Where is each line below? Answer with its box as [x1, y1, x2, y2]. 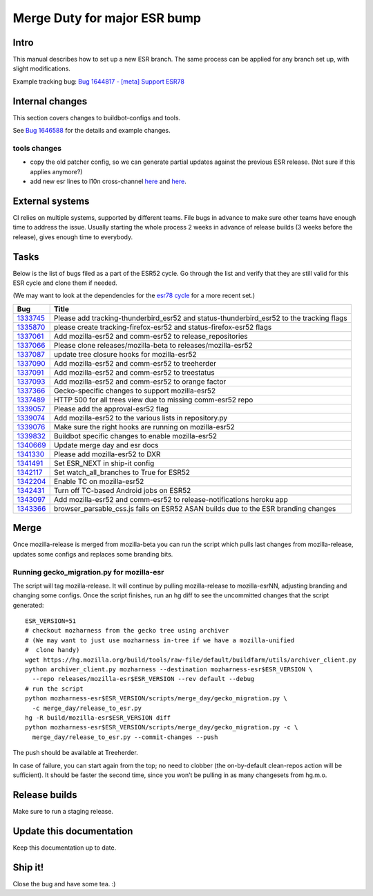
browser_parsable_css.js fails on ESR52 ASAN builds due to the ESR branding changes [53, 503, 336, 513]
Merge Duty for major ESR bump [12, 10, 202, 26]
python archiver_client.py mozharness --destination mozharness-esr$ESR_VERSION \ [25, 666, 313, 673]
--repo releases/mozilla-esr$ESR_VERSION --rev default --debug [32, 675, 255, 683]
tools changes [12, 143, 62, 153]
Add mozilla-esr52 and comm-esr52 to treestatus [53, 367, 215, 377]
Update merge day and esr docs [53, 440, 159, 449]
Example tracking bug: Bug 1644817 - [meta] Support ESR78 [12, 77, 184, 86]
